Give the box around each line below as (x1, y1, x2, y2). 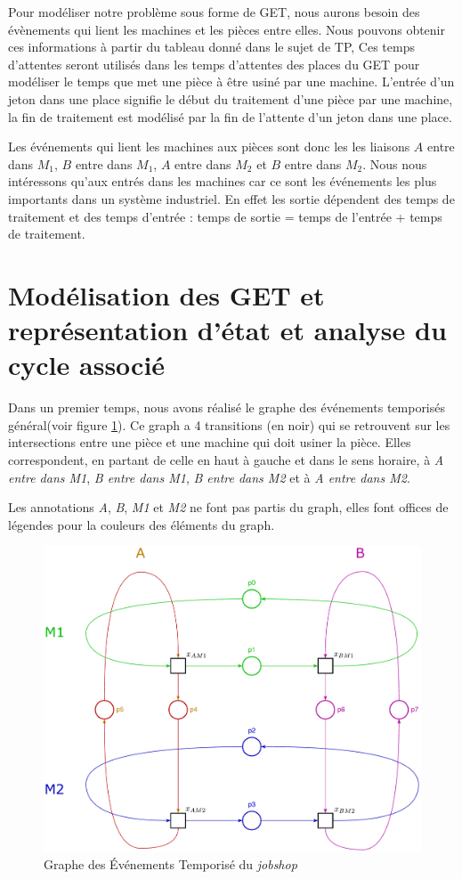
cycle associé (8, 346, 166, 383)
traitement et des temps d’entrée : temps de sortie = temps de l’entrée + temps (8, 207, 442, 225)
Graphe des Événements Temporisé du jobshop (44, 855, 297, 874)
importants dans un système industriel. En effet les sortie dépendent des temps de (8, 189, 455, 208)
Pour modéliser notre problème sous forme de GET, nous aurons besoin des (8, 3, 420, 20)
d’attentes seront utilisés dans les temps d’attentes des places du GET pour (8, 54, 420, 73)
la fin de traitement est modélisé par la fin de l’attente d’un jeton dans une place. (8, 107, 452, 126)
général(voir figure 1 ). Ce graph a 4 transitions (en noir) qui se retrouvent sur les (8, 415, 450, 434)
